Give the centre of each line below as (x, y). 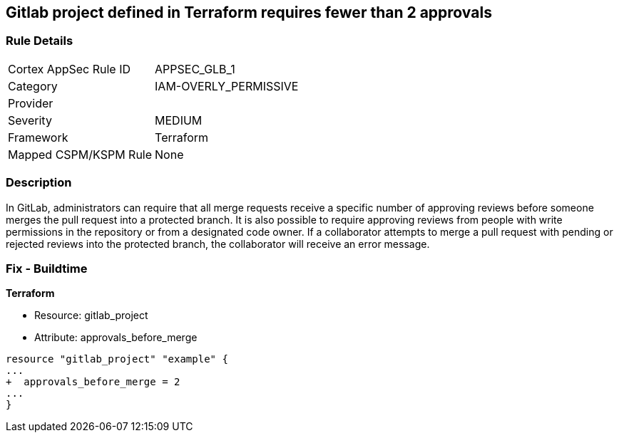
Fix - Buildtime (47, 268)
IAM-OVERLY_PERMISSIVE (227, 86)
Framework (38, 137)
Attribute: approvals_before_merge (116, 338)
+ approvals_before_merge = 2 (93, 382)
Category (33, 86)
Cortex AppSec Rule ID (70, 69)
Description (39, 183)
